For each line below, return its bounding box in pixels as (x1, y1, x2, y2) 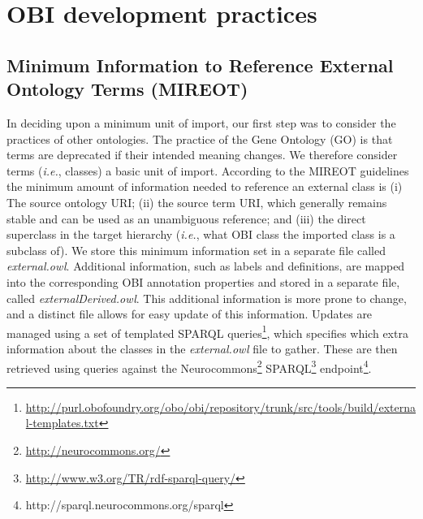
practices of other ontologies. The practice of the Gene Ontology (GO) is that (6, 130, 393, 147)
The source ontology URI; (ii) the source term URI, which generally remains (6, 193, 387, 210)
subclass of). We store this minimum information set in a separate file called (6, 241, 386, 258)
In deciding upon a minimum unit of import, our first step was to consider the (6, 114, 396, 131)
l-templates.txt (25, 414, 99, 431)
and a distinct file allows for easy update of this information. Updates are (6, 305, 373, 322)
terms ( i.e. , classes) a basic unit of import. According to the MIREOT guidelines (6, 162, 409, 179)
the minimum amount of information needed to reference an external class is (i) (6, 178, 403, 195)
